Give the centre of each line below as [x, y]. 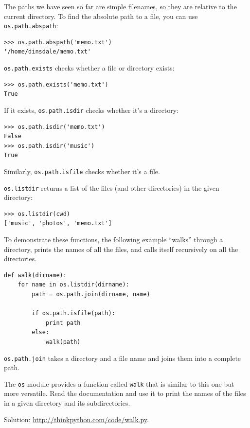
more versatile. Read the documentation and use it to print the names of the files [125, 393]
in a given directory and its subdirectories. [67, 403]
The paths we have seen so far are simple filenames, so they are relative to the [120, 6]
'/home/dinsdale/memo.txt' [47, 52]
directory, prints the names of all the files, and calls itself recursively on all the [121, 249]
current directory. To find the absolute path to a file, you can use [101, 16]
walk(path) [63, 342]
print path [63, 323]
